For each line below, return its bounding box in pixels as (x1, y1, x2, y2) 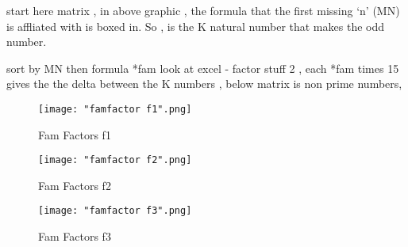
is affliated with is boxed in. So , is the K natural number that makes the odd (6, 17, 384, 34)
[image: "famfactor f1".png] (38, 103, 192, 115)
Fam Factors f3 (38, 228, 111, 245)
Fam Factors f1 (38, 126, 111, 142)
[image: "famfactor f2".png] (38, 154, 192, 166)
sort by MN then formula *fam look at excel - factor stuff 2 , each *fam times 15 (6, 59, 399, 76)
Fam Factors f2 (38, 177, 111, 193)
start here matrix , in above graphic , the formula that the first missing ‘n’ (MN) (6, 2, 400, 18)
